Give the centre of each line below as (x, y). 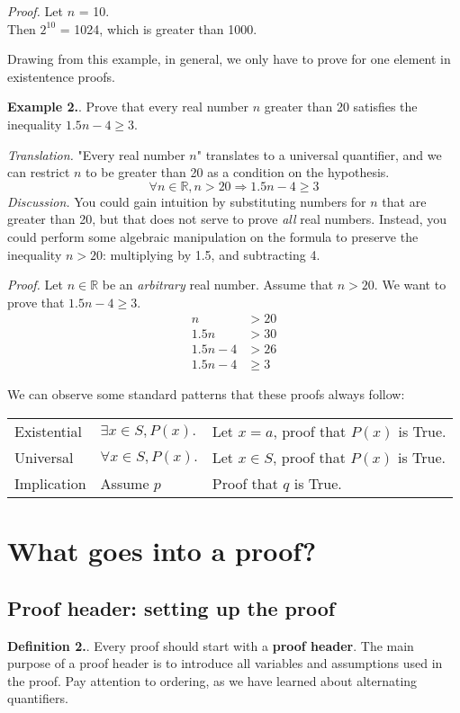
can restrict (39, 172)
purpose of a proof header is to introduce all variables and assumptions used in (225, 663)
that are (404, 201)
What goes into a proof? (162, 551)
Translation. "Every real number (96, 154)
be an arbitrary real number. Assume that (218, 285)
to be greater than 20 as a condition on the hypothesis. (238, 172)
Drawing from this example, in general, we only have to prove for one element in (229, 59)
